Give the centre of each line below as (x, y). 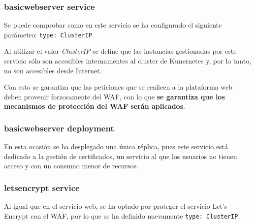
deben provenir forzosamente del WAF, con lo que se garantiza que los (114, 96)
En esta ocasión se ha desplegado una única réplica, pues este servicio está (116, 146)
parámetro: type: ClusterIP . (49, 34)
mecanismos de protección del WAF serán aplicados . (95, 106)
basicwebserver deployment (59, 128)
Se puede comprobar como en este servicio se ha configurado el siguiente (113, 25)
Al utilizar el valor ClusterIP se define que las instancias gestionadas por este (120, 51)
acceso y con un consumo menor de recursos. (71, 166)
